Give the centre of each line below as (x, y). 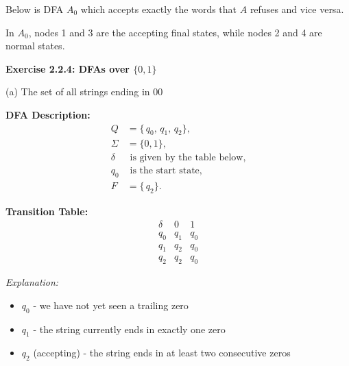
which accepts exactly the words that (159, 9)
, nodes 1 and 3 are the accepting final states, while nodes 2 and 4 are (175, 32)
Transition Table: (47, 211)
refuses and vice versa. (297, 9)
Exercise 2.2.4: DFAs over (68, 68)
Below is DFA (35, 9)
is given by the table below (186, 158)
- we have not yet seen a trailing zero (111, 305)
